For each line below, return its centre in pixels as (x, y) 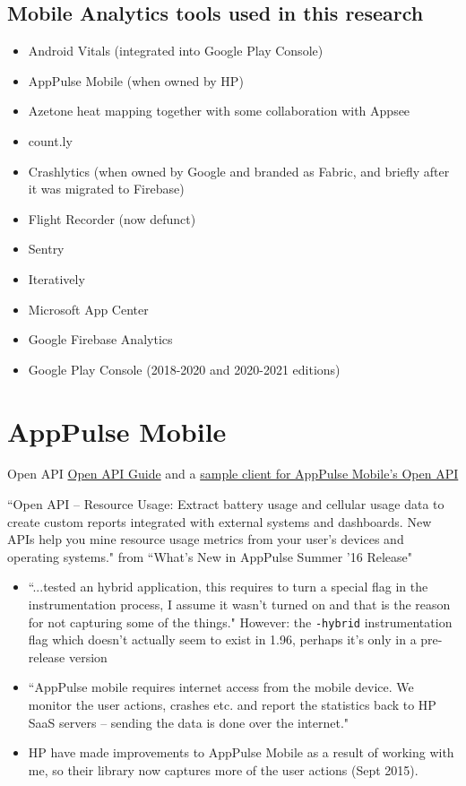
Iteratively (56, 278)
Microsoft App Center (88, 309)
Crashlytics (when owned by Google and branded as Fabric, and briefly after (239, 171)
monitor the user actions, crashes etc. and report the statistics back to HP (232, 705)
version (88, 656)
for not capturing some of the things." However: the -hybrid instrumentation (240, 622)
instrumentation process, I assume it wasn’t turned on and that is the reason (239, 605)
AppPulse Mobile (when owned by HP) (136, 80)
